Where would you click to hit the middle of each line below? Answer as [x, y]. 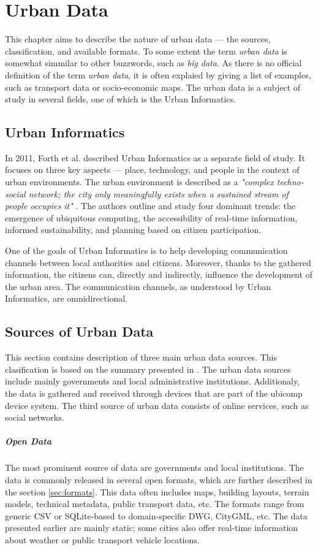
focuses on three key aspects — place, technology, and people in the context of [152, 170]
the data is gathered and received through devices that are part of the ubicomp [154, 393]
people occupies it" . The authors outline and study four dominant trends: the [150, 206]
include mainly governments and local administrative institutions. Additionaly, [153, 381]
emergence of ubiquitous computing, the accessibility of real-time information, [151, 217]
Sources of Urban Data [79, 331]
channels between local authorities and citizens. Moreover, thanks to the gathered [158, 262]
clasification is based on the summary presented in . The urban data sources [148, 369]
